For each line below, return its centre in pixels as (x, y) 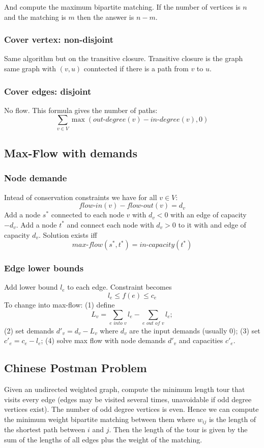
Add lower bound (31, 287)
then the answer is (106, 17)
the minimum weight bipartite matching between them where (100, 419)
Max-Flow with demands (71, 153)
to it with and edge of (212, 224)
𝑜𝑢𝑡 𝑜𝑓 (153, 323)
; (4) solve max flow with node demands (103, 340)
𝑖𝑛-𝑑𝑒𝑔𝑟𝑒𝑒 (165, 120)
